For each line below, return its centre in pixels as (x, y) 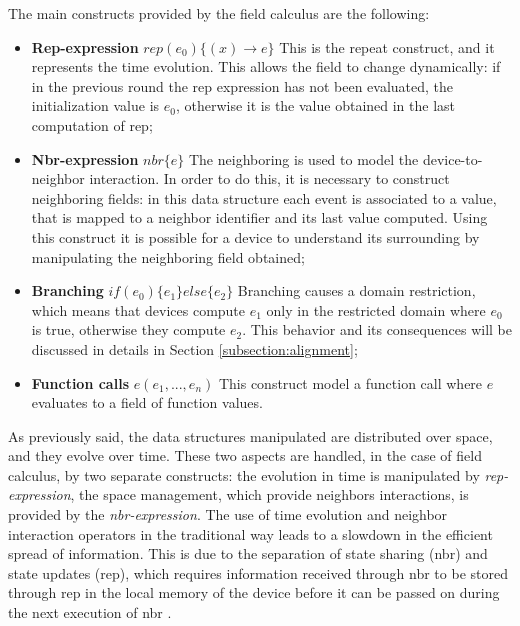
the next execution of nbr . (90, 612)
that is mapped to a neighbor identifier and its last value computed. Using (259, 217)
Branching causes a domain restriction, (356, 290)
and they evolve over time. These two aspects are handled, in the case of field (245, 455)
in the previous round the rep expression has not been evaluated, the (242, 85)
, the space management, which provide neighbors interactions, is (269, 494)
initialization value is (95, 105)
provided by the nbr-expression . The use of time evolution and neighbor (228, 514)
